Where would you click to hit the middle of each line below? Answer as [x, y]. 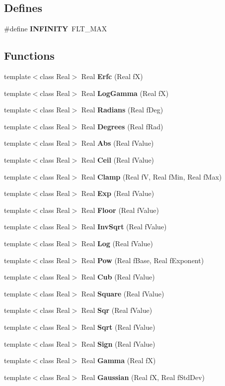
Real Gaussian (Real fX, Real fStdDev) [143, 377]
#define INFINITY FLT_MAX [56, 29]
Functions [29, 55]
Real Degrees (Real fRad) [122, 126]
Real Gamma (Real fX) [118, 360]
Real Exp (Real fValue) [118, 193]
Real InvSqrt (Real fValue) [124, 227]
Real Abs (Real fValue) [117, 143]
